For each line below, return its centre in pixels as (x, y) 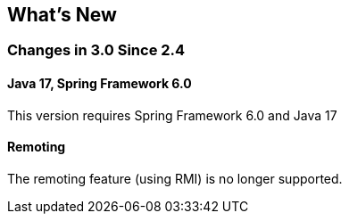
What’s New (62, 15)
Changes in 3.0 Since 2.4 (96, 50)
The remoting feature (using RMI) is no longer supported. (175, 178)
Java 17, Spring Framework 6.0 (100, 84)
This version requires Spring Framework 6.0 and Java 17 (172, 115)
